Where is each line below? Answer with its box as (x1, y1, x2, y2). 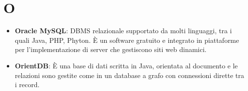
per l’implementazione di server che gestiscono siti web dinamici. (15, 44, 207, 54)
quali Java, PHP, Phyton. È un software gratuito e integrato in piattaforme (15, 35, 239, 45)
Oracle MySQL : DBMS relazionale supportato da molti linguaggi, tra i (15, 26, 232, 36)
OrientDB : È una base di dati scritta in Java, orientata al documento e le (15, 60, 238, 70)
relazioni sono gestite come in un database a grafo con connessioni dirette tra (15, 70, 245, 80)
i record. (15, 79, 40, 90)
